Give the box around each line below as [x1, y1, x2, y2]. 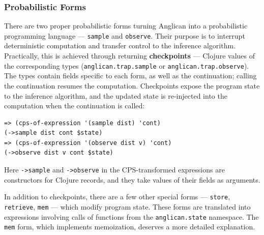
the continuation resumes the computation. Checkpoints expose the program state [4, 80, 260, 91]
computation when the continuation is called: [4, 100, 145, 111]
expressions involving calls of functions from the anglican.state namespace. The [4, 211, 259, 222]
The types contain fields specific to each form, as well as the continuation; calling [4, 70, 257, 81]
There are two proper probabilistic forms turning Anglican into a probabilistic [4, 20, 248, 31]
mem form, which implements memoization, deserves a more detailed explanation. [4, 221, 255, 232]
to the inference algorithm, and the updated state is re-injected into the [4, 90, 227, 101]
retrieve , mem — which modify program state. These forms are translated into [4, 201, 251, 212]
